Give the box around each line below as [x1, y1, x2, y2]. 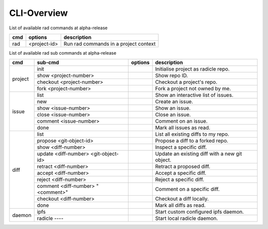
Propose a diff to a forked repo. [155, 137, 228, 144]
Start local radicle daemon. [155, 215, 218, 222]
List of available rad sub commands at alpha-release [9, 50, 117, 56]
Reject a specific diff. [155, 176, 204, 183]
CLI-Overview [9, 7, 68, 18]
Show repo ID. [155, 72, 188, 79]
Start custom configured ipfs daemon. [155, 209, 244, 216]
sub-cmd [37, 59, 59, 66]
